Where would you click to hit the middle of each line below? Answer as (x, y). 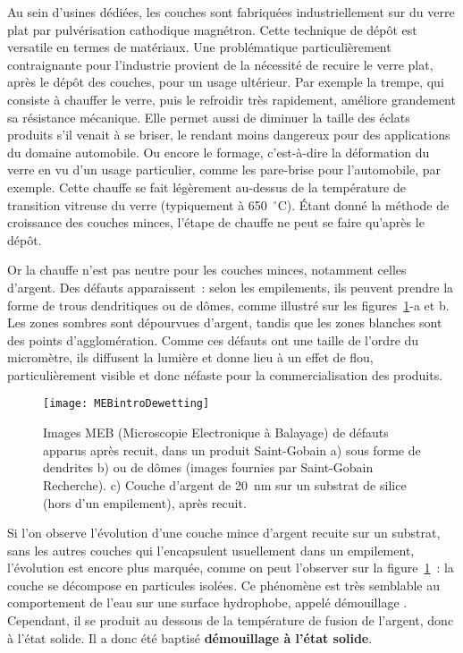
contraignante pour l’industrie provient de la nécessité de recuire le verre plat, (220, 64)
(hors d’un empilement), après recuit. (145, 502)
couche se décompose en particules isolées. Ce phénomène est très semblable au (223, 585)
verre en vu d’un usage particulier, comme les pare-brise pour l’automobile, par (224, 170)
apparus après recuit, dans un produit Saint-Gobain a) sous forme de (232, 449)
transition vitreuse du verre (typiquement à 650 (137, 204)
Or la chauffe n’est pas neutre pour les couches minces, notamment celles (207, 270)
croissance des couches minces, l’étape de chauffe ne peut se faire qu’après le (216, 222)
